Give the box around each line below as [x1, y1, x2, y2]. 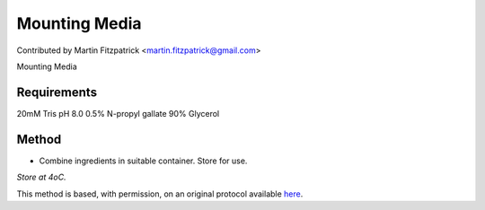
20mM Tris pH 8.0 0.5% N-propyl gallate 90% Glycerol [16, 108, 220, 118]
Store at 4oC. [16, 171, 66, 183]
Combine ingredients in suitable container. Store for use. [39, 155, 248, 166]
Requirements [16, 84, 98, 100]
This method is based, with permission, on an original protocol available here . [16, 188, 304, 199]
